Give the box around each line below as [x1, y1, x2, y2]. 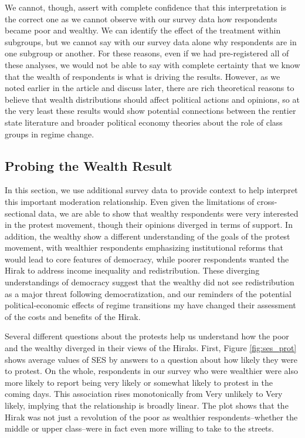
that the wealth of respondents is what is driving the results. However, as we [5, 70, 280, 82]
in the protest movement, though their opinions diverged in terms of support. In [5, 218, 293, 231]
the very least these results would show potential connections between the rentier [5, 105, 296, 117]
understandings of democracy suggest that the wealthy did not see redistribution [5, 276, 294, 288]
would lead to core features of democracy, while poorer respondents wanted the [5, 252, 289, 265]
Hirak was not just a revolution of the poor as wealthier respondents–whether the [5, 410, 298, 423]
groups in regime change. [5, 127, 94, 140]
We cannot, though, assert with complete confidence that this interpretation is [5, 1, 286, 13]
